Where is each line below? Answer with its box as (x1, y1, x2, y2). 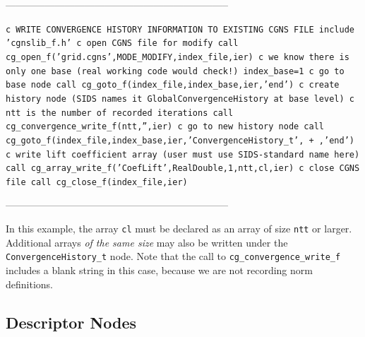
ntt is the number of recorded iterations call (6, 107, 234, 118)
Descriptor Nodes (6, 311, 137, 333)
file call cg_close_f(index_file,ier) (6, 177, 188, 187)
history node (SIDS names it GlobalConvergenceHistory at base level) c (6, 93, 354, 104)
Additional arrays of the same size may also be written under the (6, 235, 288, 249)
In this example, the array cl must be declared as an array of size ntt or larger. (6, 221, 352, 236)
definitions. (6, 276, 53, 291)
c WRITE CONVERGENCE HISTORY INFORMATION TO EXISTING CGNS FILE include (6, 24, 354, 35)
